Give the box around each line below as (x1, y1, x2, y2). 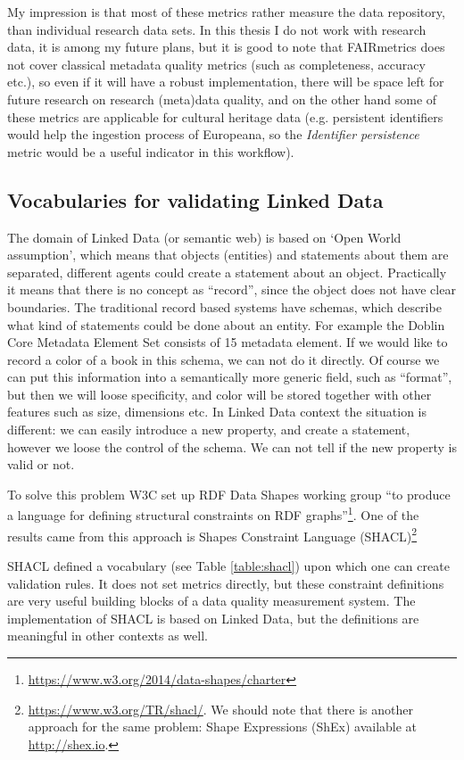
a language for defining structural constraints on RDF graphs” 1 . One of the (7, 503, 419, 525)
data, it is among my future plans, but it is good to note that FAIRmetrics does (7, 37, 445, 56)
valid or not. (7, 455, 75, 474)
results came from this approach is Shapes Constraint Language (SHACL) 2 (7, 524, 418, 545)
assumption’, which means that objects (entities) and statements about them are (7, 245, 449, 264)
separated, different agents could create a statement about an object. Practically (7, 262, 447, 281)
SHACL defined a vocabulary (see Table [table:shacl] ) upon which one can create (7, 556, 450, 574)
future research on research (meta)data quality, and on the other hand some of (7, 89, 437, 108)
